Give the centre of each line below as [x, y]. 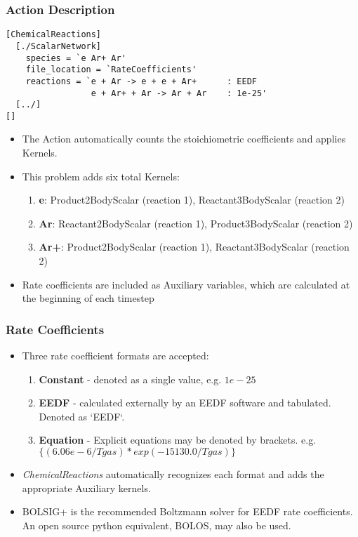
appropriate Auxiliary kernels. [86, 488]
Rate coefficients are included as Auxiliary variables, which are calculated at [186, 284]
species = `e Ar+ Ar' [76, 58]
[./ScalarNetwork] [59, 46]
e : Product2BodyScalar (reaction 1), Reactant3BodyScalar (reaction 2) [192, 200]
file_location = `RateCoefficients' [111, 70]
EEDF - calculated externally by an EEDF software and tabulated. [185, 403]
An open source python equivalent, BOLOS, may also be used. [157, 525]
